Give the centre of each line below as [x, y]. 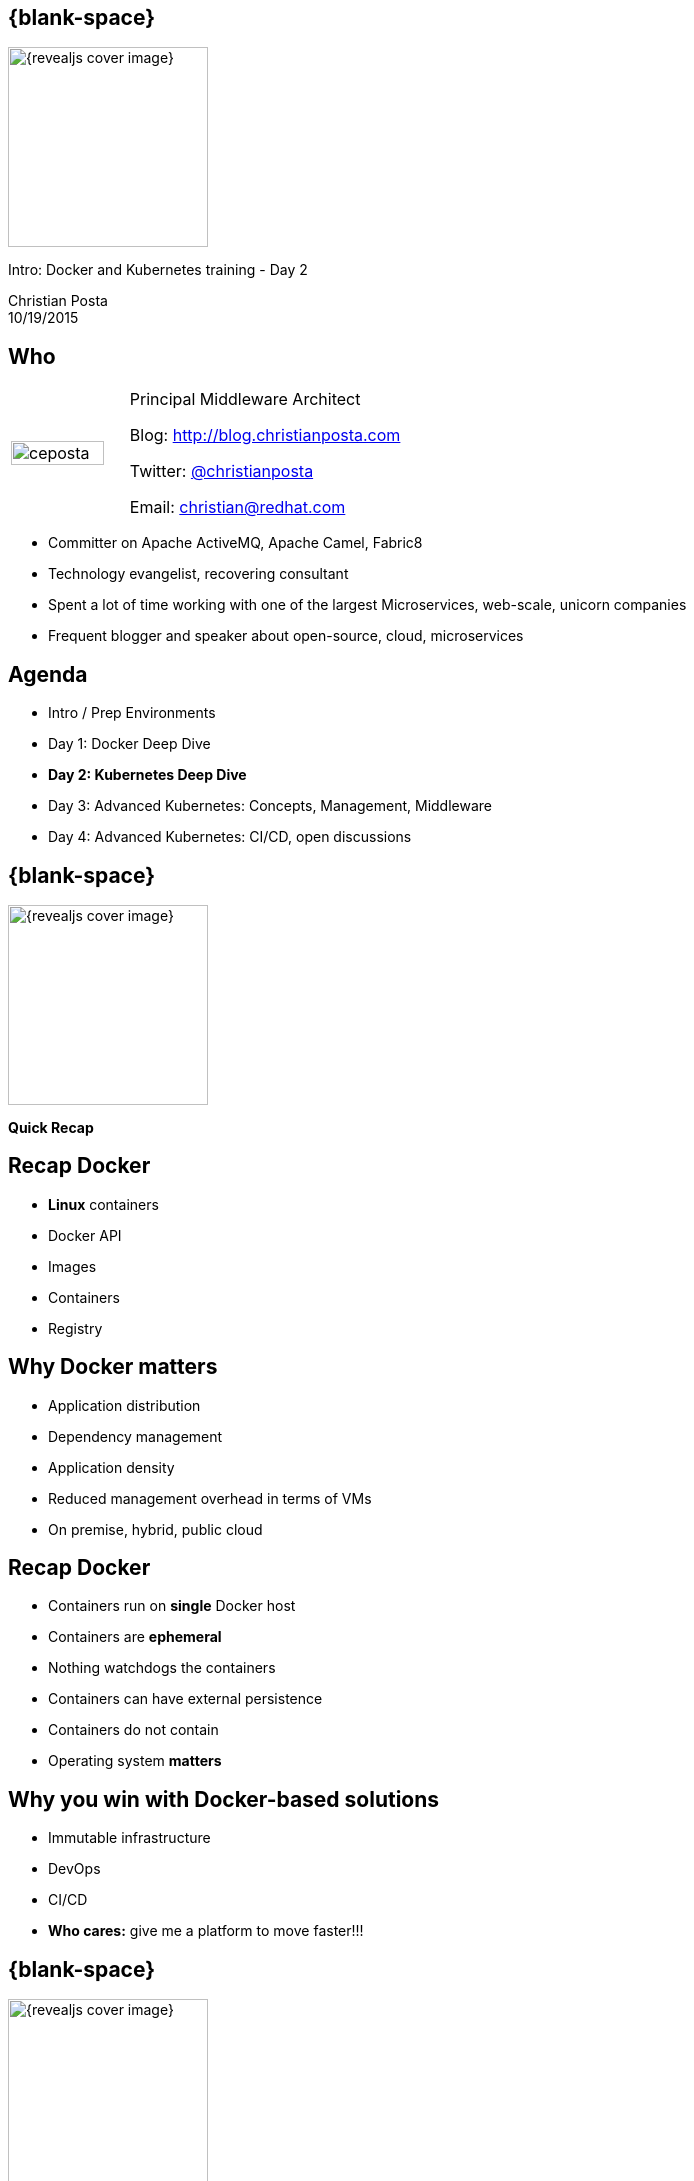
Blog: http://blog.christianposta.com [265, 435]
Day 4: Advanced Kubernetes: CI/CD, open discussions [230, 837]
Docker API [85, 1235]
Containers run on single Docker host [172, 1606]
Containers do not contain [133, 1730]
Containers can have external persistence [185, 1699]
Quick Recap [51, 1127]
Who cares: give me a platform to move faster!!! [206, 1931]
